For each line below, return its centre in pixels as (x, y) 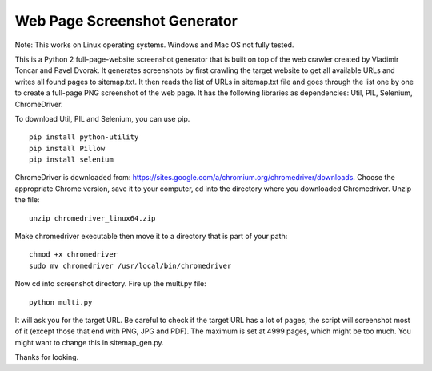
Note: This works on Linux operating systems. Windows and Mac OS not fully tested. (154, 45)
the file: (27, 200)
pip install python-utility (84, 137)
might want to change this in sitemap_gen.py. (89, 342)
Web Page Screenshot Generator (126, 21)
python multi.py (61, 302)
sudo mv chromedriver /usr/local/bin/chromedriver (130, 265)
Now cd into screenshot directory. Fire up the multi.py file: (111, 284)
